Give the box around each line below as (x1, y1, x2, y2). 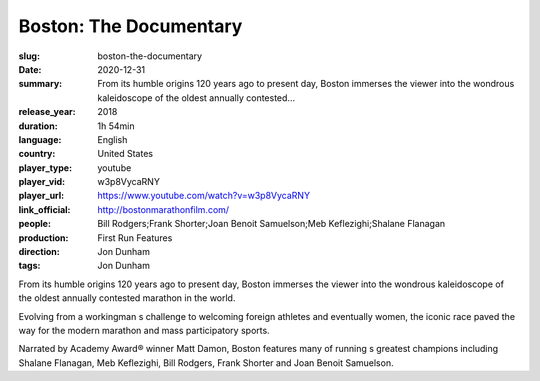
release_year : (18, 106, 77, 118)
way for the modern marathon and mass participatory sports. (18, 324, 270, 336)
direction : (18, 246, 60, 258)
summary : (18, 78, 63, 90)
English (97, 133, 128, 145)
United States (97, 148, 154, 160)
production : (18, 231, 69, 244)
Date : (18, 63, 42, 75)
